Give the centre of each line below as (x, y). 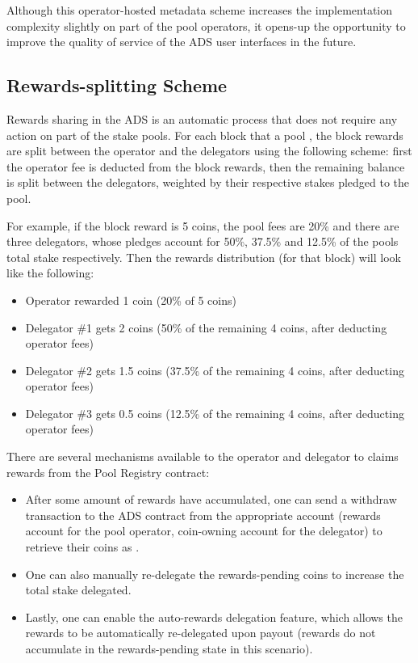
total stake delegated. (78, 590)
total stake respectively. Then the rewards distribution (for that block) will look (204, 257)
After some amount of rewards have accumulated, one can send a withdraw (211, 499)
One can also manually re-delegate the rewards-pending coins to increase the (215, 574)
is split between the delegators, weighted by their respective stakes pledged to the (208, 182)
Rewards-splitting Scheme (117, 85)
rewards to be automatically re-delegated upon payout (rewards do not (201, 633)
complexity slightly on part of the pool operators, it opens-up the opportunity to (206, 25)
